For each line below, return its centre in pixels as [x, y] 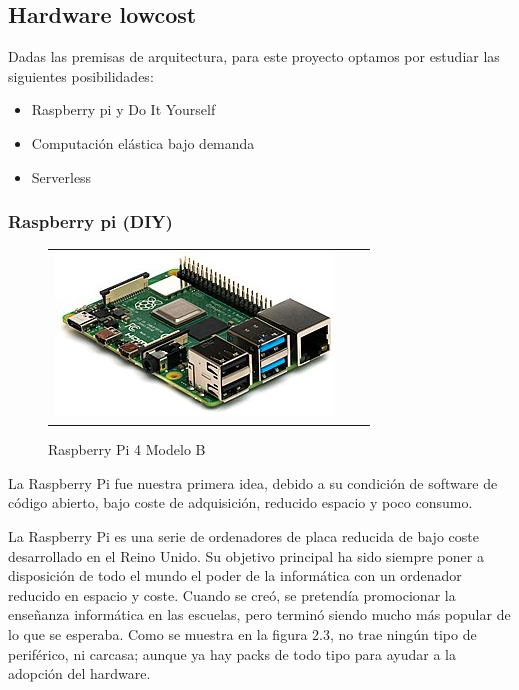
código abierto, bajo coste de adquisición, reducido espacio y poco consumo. [240, 502]
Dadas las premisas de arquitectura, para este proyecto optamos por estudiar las [254, 56]
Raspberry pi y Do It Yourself [123, 109]
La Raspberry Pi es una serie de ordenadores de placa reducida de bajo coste [243, 536]
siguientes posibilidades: [81, 75]
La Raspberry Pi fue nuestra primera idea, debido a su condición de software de [253, 482]
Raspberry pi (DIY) [90, 221]
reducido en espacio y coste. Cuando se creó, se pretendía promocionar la [232, 594]
